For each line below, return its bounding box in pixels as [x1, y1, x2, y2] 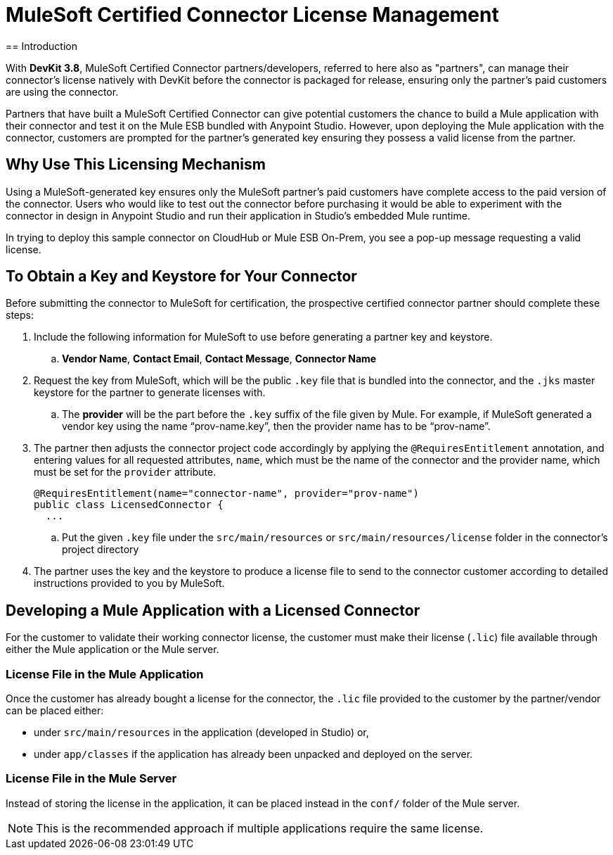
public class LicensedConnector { [34, 499, 224, 511]
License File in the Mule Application [6, 666, 204, 681]
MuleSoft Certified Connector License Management [6, 3, 499, 27]
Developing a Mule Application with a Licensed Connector [6, 601, 420, 619]
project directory [62, 543, 139, 556]
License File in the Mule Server [6, 771, 177, 786]
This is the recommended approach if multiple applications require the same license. [36, 821, 484, 835]
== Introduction [6, 39, 77, 52]
